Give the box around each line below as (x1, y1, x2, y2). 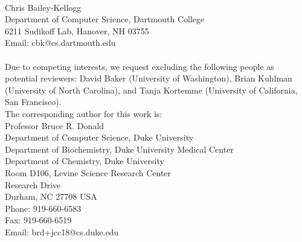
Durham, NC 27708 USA (5, 190, 97, 203)
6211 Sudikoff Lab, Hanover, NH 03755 (5, 24, 149, 37)
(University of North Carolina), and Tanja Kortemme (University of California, (5, 83, 298, 96)
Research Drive (5, 178, 61, 191)
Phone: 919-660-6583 (5, 202, 82, 214)
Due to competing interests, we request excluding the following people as (5, 60, 274, 72)
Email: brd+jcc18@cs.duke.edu (5, 225, 119, 238)
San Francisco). (5, 95, 62, 108)
